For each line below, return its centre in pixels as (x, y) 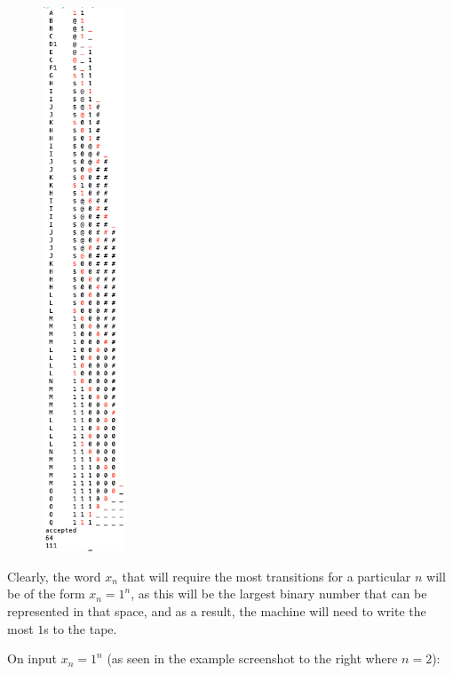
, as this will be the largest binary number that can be (279, 594)
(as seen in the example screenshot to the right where (252, 658)
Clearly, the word (54, 576)
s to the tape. (80, 628)
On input (32, 658)
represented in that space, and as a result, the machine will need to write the (217, 611)
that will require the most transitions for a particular (266, 576)
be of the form (46, 594)
